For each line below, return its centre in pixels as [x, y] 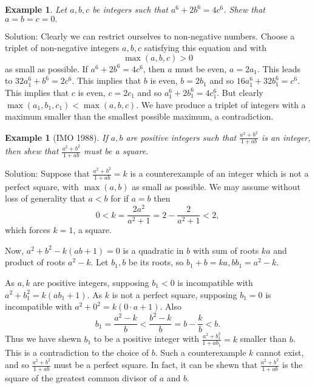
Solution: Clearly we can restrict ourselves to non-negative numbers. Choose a [150, 36]
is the [293, 365]
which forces [28, 230]
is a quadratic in [153, 250]
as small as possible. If [46, 68]
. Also [171, 306]
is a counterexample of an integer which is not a [219, 173]
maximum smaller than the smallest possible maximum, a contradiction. [139, 116]
